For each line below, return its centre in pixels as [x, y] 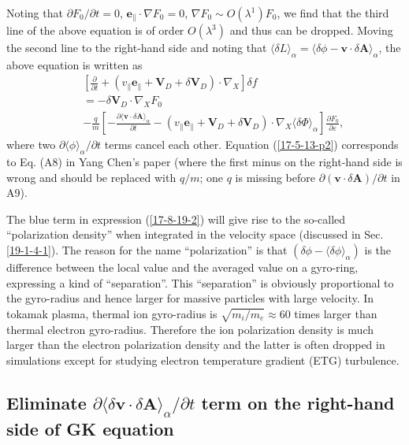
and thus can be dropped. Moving [311, 30]
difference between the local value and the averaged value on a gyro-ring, [182, 267]
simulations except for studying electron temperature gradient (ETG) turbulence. [203, 360]
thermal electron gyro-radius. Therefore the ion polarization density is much [190, 329]
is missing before [275, 177]
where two [31, 145]
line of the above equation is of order [95, 30]
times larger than [336, 313]
